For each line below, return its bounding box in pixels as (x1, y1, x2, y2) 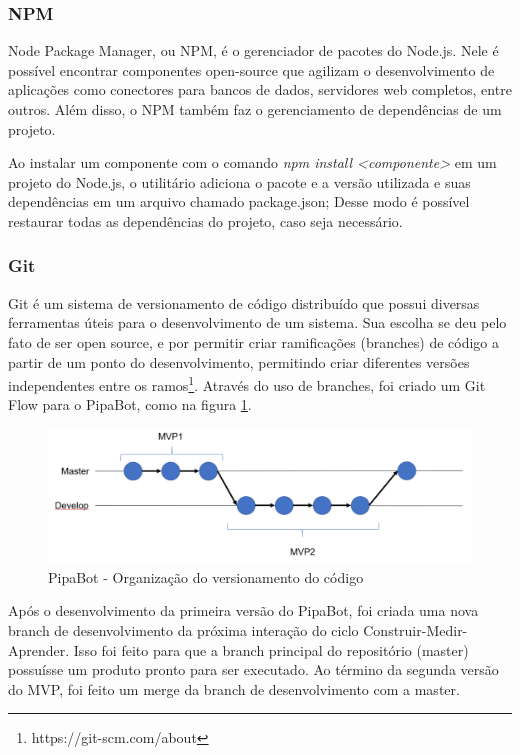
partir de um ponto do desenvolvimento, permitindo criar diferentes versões (8, 351, 470, 372)
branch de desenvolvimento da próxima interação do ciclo (8, 619, 359, 640)
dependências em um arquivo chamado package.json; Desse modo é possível (8, 191, 470, 212)
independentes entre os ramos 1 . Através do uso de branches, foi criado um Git (8, 372, 486, 395)
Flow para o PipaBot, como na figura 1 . (8, 394, 252, 415)
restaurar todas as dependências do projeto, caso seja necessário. (8, 210, 403, 231)
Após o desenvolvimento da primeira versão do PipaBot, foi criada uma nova (8, 600, 479, 621)
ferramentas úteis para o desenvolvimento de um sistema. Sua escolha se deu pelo (8, 312, 507, 333)
